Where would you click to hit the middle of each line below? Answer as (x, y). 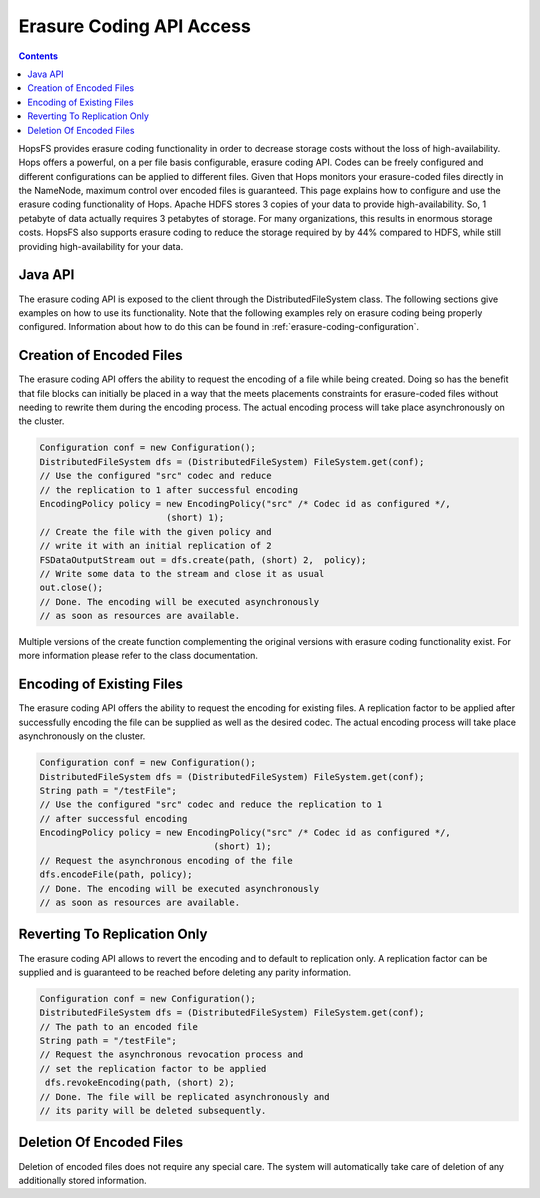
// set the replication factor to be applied (153, 1068)
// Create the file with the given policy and (155, 531)
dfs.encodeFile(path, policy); (116, 874)
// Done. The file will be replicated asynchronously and (184, 1096)
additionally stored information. (82, 1180)
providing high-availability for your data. (101, 246)
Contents (38, 56)
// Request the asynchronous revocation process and (171, 1054)
